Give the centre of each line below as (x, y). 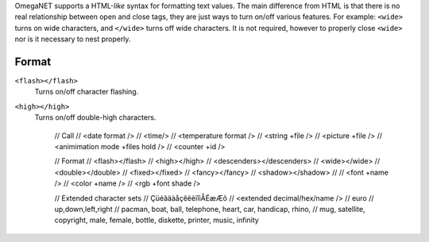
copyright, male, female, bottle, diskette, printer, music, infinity (157, 220)
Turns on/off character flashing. (87, 92)
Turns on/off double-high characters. (95, 117)
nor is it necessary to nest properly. (73, 39)
